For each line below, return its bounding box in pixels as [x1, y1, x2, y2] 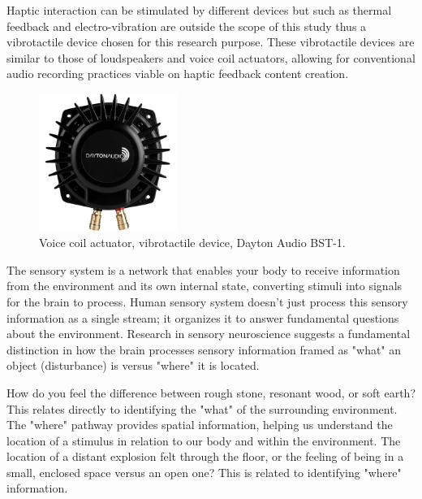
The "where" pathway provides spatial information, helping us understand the [6, 416, 393, 433]
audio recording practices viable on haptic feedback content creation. [6, 65, 349, 82]
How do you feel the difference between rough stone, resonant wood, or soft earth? [6, 384, 416, 401]
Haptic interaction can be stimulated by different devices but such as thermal [6, 2, 392, 18]
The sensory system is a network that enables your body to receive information [6, 261, 400, 278]
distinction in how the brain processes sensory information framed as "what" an [6, 341, 402, 358]
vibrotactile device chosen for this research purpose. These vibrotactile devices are [6, 33, 415, 50]
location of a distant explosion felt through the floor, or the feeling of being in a [6, 448, 404, 465]
